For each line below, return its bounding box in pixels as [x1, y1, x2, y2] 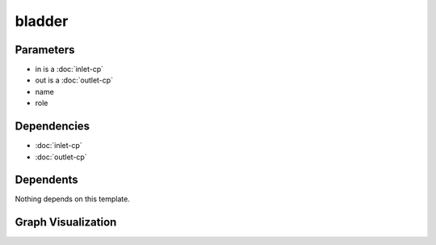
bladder [15, 12, 69, 30]
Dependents [15, 173, 78, 187]
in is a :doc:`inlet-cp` [35, 65, 104, 74]
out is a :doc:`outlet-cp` [35, 75, 113, 85]
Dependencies [15, 120, 90, 133]
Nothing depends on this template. [15, 194, 131, 204]
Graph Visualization [15, 215, 117, 230]
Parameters [15, 43, 75, 57]
